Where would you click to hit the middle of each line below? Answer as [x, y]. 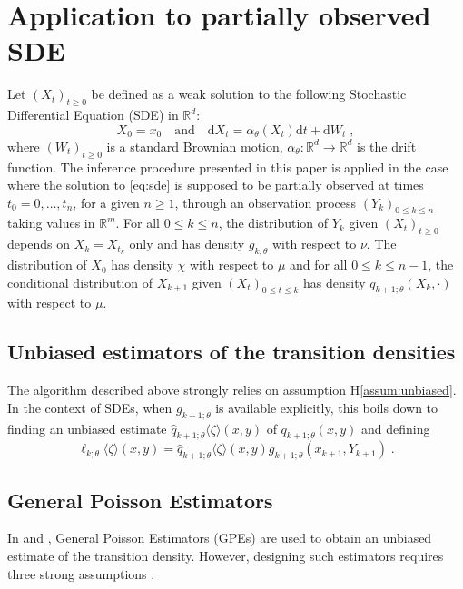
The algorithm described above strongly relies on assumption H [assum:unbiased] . [232, 390]
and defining [395, 428]
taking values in [51, 223]
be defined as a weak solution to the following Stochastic [249, 94]
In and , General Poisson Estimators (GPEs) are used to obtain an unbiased [220, 538]
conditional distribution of [80, 282]
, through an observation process [266, 202]
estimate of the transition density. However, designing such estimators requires [226, 556]
